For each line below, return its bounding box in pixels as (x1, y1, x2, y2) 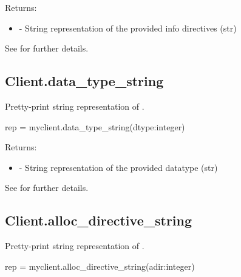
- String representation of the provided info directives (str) (19, 21, 237, 34)
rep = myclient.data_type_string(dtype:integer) (5, 120, 185, 133)
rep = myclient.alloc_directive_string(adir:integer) (5, 259, 195, 272)
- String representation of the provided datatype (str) (19, 161, 218, 173)
